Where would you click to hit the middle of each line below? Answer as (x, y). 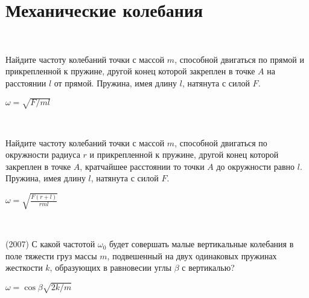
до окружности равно (256, 166)
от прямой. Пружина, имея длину (116, 83)
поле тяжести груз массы (51, 255)
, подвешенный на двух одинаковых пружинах (192, 255)
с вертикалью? (208, 267)
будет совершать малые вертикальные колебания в (201, 244)
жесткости (24, 267)
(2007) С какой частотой (50, 244)
